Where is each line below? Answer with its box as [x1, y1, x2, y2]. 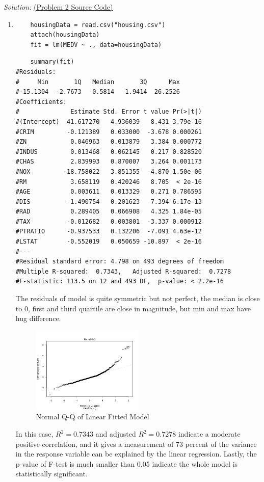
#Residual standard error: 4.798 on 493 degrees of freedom [15, 258, 224, 265]
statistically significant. [15, 468, 88, 479]
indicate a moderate [178, 429, 241, 439]
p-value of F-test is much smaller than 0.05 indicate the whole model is [15, 458, 238, 469]
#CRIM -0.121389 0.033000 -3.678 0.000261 [15, 128, 202, 136]
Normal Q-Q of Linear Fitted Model [36, 411, 149, 422]
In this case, [15, 429, 54, 439]
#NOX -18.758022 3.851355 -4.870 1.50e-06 [15, 168, 202, 175]
